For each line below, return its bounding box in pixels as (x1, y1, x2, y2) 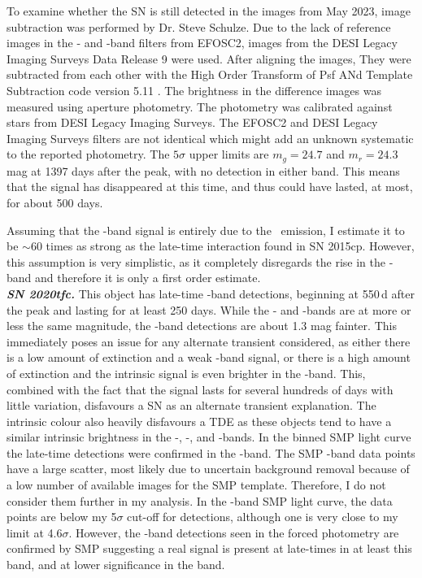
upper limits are (189, 146, 269, 163)
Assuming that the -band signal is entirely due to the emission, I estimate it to (7, 221, 405, 238)
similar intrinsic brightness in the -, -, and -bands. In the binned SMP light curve (7, 428, 411, 445)
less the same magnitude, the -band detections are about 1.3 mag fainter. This (7, 317, 397, 334)
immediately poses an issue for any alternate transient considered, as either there (7, 332, 411, 350)
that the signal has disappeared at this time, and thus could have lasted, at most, (7, 178, 413, 195)
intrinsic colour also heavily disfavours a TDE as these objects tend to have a (7, 412, 392, 429)
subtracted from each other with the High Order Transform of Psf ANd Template (7, 66, 413, 83)
